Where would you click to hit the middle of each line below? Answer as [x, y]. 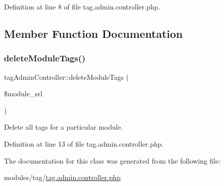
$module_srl [23, 93]
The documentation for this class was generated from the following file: [112, 160]
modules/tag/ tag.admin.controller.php [62, 177]
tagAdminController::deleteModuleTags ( [66, 77]
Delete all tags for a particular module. [63, 127]
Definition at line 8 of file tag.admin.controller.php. [82, 6]
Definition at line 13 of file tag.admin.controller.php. [84, 143]
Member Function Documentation [94, 33]
